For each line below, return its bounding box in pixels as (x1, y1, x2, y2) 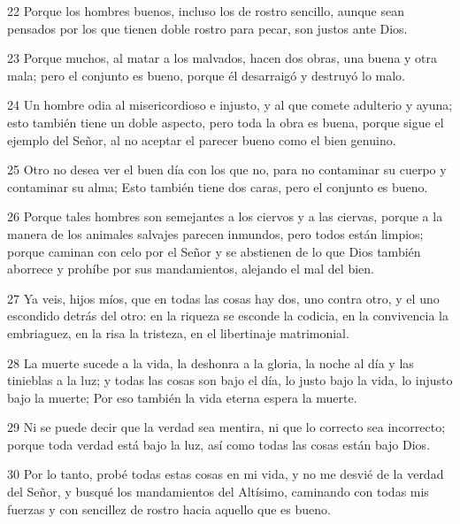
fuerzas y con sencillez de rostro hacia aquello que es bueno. (7, 499, 331, 518)
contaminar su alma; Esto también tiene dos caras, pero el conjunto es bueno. (7, 177, 428, 196)
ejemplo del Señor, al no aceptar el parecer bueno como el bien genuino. (7, 130, 396, 149)
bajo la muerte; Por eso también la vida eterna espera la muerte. (7, 388, 357, 406)
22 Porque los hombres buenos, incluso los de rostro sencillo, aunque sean (7, 2, 404, 19)
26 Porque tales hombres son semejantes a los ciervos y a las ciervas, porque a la (7, 207, 443, 226)
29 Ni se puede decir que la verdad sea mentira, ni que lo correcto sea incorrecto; (7, 418, 446, 436)
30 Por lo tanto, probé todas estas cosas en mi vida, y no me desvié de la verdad (7, 465, 444, 483)
